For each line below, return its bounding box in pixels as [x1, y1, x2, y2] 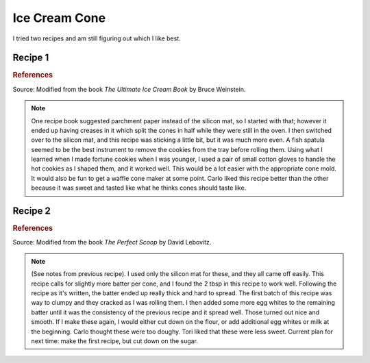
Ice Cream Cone [12, 10, 106, 25]
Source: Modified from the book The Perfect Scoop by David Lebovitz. [12, 238, 212, 247]
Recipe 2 [12, 205, 51, 217]
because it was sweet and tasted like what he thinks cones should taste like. [31, 184, 247, 192]
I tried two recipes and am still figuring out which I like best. [12, 34, 181, 42]
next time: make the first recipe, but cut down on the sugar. [31, 336, 199, 345]
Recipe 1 [12, 52, 49, 64]
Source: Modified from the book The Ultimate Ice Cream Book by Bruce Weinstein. [12, 85, 246, 93]
